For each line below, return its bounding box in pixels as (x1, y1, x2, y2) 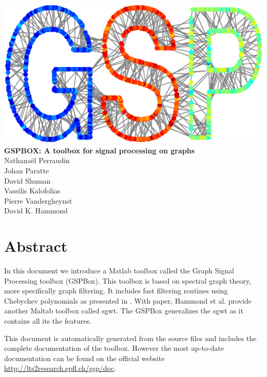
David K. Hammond (4, 205, 68, 216)
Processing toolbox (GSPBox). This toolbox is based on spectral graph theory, (4, 275, 251, 286)
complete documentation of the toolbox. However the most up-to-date (4, 343, 224, 353)
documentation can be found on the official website (4, 352, 165, 363)
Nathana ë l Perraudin (4, 155, 70, 166)
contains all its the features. (4, 315, 91, 326)
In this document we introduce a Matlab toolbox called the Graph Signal (4, 265, 234, 276)
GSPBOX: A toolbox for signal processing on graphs (4, 145, 195, 155)
